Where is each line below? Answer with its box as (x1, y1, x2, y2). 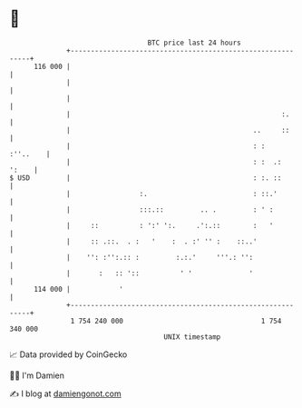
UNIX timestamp (163, 332, 221, 342)
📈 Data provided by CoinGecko (9, 349, 128, 360)
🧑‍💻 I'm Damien (9, 370, 65, 381)
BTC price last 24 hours (147, 38, 242, 47)
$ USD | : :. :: (9, 173, 282, 183)
